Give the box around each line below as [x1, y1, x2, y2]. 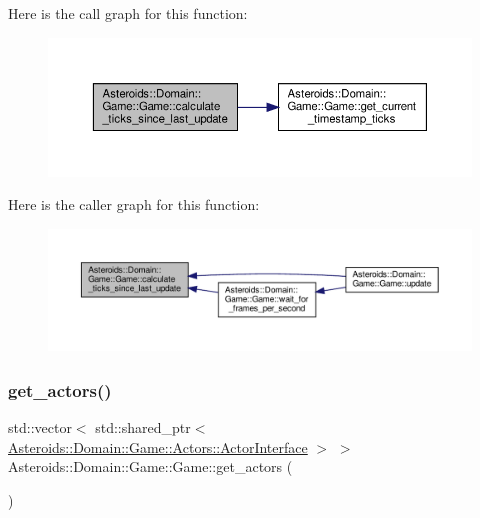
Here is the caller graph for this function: [8, 194, 260, 215]
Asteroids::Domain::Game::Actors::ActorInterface [8, 436, 308, 457]
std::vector [8, 417, 72, 438]
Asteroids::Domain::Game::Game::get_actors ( [8, 456, 293, 477]
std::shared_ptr [95, 417, 191, 438]
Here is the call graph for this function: [8, 3, 248, 23]
